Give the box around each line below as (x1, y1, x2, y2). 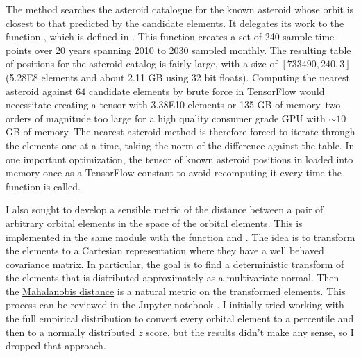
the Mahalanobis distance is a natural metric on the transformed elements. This (6, 283, 346, 298)
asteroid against (6, 83, 73, 98)
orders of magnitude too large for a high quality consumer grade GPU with (6, 110, 326, 125)
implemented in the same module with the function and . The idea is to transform (6, 229, 355, 244)
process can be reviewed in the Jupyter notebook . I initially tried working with (6, 297, 344, 312)
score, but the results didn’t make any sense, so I (146, 324, 354, 339)
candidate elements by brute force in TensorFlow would (88, 83, 325, 98)
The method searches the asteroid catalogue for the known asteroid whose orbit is (6, 2, 354, 16)
